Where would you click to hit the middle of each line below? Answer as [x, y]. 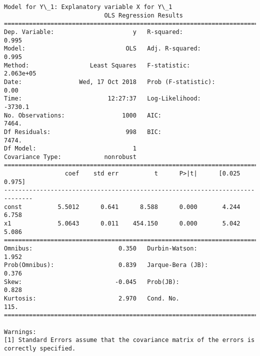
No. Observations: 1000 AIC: [83, 115]
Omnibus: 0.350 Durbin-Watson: [101, 249]
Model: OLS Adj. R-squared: [102, 49]
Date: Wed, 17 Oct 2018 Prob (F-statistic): [110, 82]
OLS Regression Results [143, 15]
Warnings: [20, 332]
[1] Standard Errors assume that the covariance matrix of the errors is [129, 340]
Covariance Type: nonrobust [70, 157]
